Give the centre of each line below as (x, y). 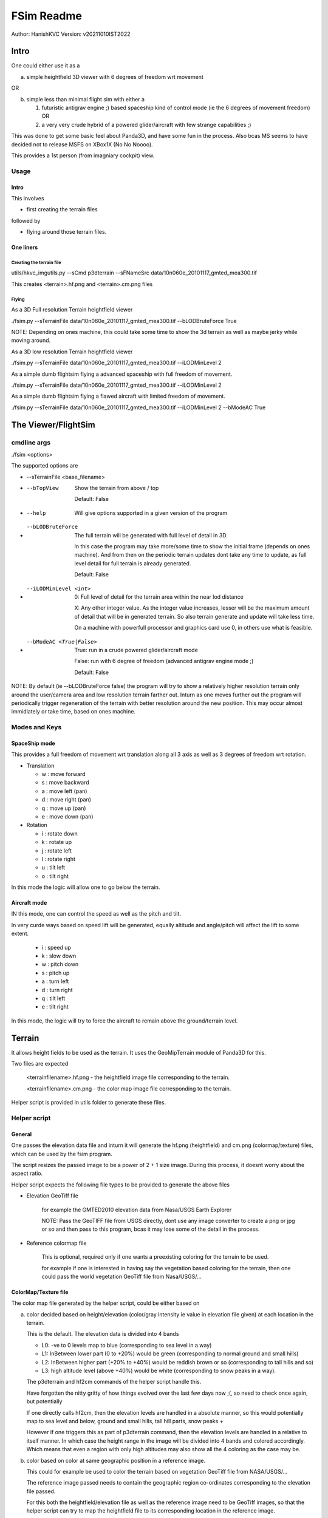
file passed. (41, 1491)
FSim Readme (46, 16)
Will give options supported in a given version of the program (151, 512)
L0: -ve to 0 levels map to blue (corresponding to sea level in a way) (127, 1345)
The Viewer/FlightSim (53, 425)
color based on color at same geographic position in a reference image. (116, 1460)
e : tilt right (55, 1007)
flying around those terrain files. (67, 232)
